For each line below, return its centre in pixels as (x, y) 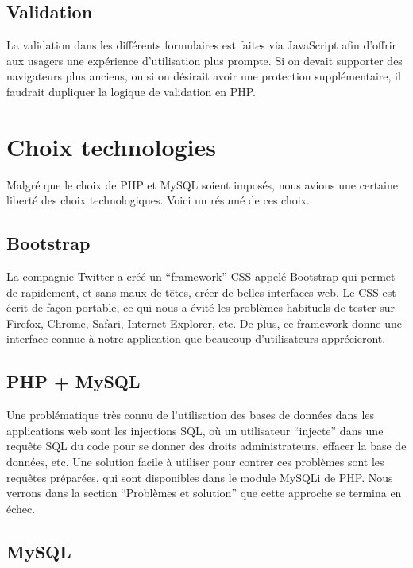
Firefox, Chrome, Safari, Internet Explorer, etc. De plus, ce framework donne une (204, 323)
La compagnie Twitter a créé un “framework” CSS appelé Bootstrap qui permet (201, 276)
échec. (21, 508)
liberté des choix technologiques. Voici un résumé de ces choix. (158, 200)
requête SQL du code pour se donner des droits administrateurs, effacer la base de (206, 446)
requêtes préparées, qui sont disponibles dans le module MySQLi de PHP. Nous (200, 477)
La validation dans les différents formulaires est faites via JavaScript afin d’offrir (202, 45)
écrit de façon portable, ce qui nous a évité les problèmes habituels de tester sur (201, 307)
